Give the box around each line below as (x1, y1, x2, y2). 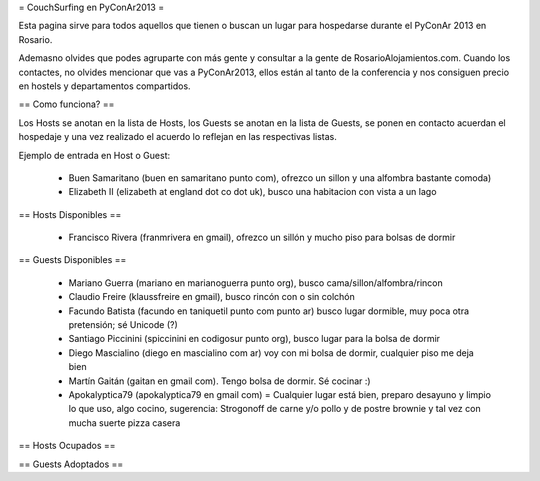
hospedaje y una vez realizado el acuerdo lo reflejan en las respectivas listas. (18, 131, 337, 143)
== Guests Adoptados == (18, 458, 124, 470)
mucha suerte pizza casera (68, 416, 181, 429)
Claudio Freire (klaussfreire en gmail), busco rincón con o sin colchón (68, 291, 355, 303)
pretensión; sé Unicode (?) (68, 319, 179, 331)
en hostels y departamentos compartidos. (18, 80, 191, 92)
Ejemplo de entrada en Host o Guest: (18, 149, 171, 161)
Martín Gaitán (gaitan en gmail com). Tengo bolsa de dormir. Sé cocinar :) (68, 375, 371, 387)
